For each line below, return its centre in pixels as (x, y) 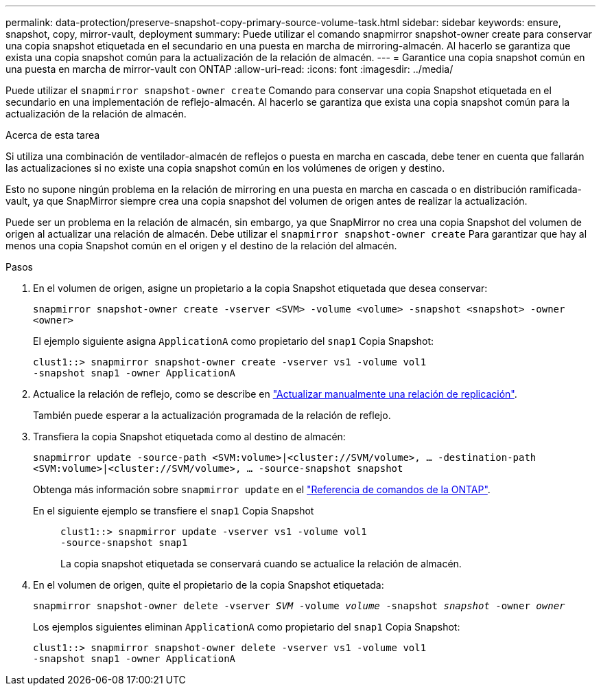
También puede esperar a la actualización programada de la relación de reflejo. (212, 415)
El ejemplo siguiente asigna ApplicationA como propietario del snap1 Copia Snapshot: (234, 341)
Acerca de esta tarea (53, 135)
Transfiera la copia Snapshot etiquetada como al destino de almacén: (189, 437)
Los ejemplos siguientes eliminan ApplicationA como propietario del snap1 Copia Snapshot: (247, 627)
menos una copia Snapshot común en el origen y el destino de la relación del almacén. (201, 246)
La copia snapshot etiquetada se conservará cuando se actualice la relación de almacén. (261, 564)
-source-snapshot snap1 (124, 543)
